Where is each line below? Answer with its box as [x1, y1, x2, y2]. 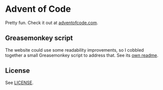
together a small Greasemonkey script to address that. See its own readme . [5, 52, 159, 58]
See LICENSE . [5, 80, 34, 86]
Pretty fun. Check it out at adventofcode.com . [5, 20, 98, 26]
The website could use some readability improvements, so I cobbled [5, 47, 144, 53]
